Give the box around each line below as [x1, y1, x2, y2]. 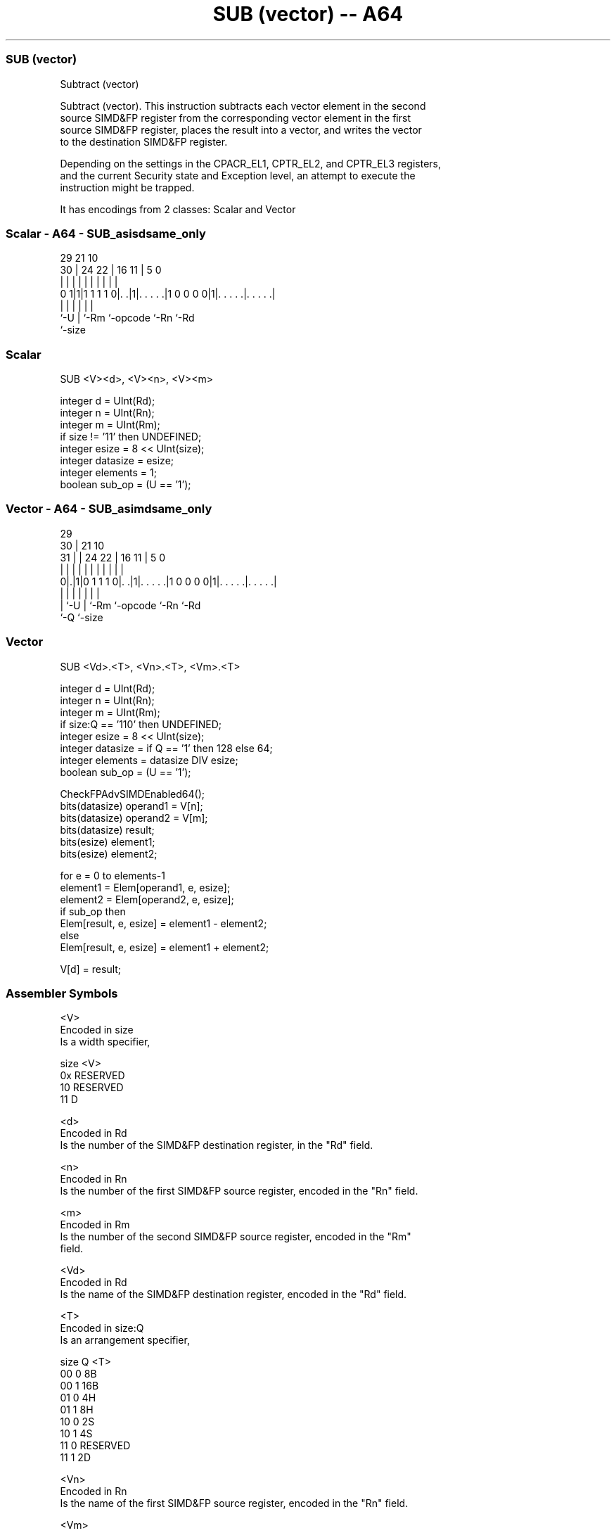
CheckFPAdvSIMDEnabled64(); [60, 787, 205, 800]
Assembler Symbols [6, 986, 118, 1000]
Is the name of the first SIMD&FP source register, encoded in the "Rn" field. [60, 1497, 409, 1510]
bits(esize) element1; [60, 835, 155, 848]
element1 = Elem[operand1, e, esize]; [60, 881, 231, 893]
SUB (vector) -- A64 [212, 2, 404, 26]
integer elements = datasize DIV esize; [60, 753, 238, 766]
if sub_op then [60, 905, 126, 917]
